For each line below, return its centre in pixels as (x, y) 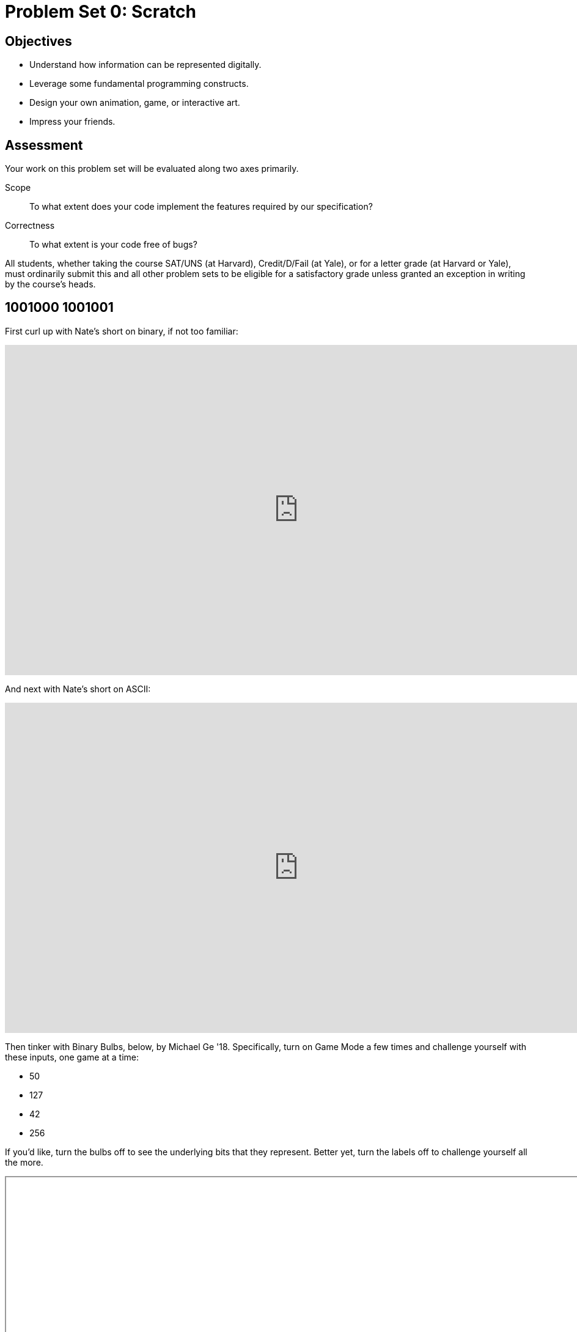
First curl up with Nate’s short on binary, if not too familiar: (122, 331)
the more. (24, 1162)
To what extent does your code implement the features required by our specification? (201, 207)
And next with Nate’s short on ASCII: (78, 689)
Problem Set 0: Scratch (101, 12)
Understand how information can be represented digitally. (145, 65)
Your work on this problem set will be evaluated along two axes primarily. (152, 169)
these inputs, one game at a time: (72, 1057)
